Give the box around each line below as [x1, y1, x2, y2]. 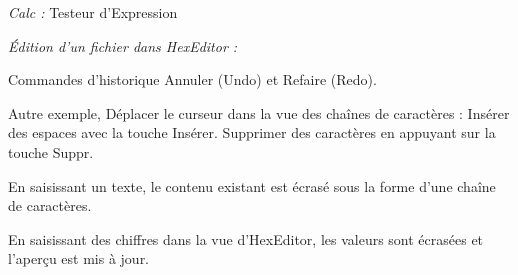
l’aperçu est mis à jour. [8, 248, 150, 269]
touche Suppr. [8, 141, 94, 162]
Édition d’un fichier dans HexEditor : [8, 35, 238, 56]
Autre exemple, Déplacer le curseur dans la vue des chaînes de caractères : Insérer [8, 102, 510, 123]
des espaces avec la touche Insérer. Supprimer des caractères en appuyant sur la [8, 122, 496, 143]
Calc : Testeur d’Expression [8, 2, 178, 22]
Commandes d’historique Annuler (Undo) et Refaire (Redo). [8, 69, 377, 90]
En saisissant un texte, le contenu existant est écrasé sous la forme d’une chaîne [8, 175, 496, 196]
